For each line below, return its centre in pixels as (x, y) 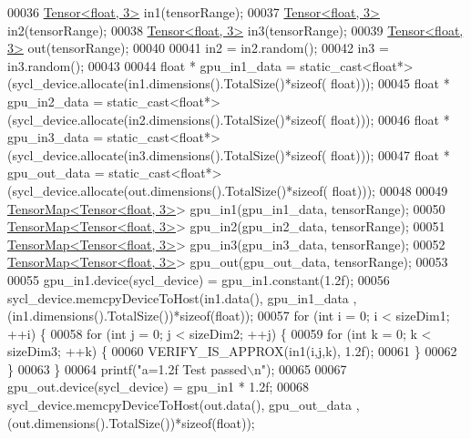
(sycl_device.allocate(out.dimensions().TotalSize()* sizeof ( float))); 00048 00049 (228, 190)
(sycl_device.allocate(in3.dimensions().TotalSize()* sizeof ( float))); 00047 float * (229, 154)
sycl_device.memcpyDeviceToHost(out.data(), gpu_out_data (179, 405)
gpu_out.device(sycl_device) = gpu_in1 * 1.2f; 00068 (159, 387)
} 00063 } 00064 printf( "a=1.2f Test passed (127, 368)
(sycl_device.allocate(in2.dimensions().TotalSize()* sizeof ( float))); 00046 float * (229, 119)
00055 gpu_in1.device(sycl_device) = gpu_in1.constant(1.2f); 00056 (199, 279)
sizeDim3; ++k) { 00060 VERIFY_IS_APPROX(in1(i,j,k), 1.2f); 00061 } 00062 (232, 351)
